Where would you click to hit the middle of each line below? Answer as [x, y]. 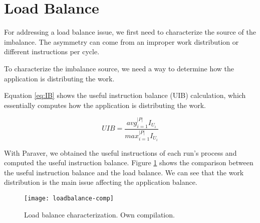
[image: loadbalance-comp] [69, 198]
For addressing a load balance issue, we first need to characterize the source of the [130, 32]
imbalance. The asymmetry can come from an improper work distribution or [121, 41]
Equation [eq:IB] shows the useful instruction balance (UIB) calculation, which [125, 95]
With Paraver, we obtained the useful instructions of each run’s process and [120, 152]
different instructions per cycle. [52, 51]
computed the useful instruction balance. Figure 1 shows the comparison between [129, 162]
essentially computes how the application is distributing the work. [105, 105]
